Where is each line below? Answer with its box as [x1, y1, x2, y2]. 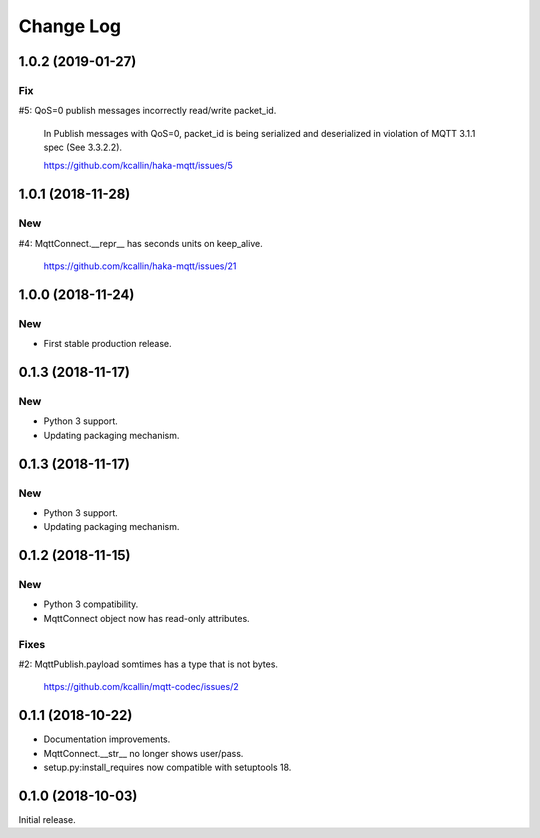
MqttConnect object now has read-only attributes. [43, 612, 250, 624]
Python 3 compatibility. [43, 598, 139, 610]
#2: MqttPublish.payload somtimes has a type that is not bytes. [18, 658, 279, 670]
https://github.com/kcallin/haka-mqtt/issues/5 [43, 160, 234, 172]
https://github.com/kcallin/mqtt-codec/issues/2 [43, 681, 239, 693]
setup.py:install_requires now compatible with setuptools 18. [43, 761, 292, 774]
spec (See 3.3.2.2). [43, 141, 123, 154]
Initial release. [18, 813, 76, 825]
